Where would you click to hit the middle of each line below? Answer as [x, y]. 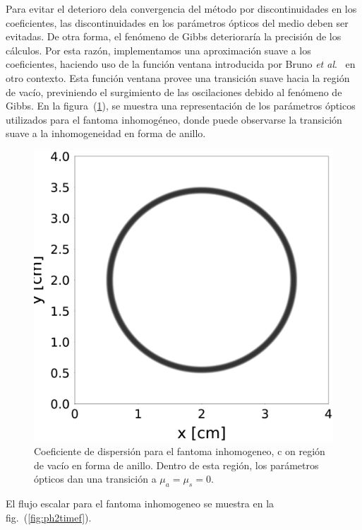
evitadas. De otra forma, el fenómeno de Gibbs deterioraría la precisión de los [174, 36]
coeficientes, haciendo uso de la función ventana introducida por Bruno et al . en [181, 64]
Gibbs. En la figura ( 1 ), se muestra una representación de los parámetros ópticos [181, 106]
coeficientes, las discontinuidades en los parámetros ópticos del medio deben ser [177, 22]
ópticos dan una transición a [95, 479]
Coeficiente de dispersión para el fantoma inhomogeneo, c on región [180, 451]
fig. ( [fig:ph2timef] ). [49, 517]
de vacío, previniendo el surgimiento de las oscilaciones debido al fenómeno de [174, 92]
